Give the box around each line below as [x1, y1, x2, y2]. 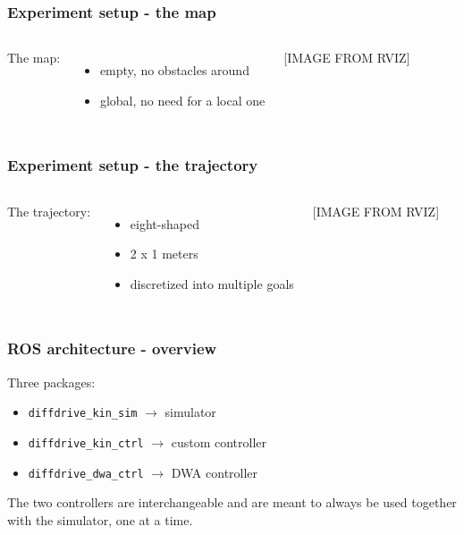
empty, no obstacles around [99, 61, 249, 80]
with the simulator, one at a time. [7, 510, 193, 529]
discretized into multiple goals [130, 274, 294, 293]
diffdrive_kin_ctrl [28, 437, 144, 450]
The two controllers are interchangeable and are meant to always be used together [7, 493, 457, 512]
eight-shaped [130, 214, 199, 233]
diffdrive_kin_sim [28, 407, 138, 420]
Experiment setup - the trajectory [7, 154, 258, 176]
